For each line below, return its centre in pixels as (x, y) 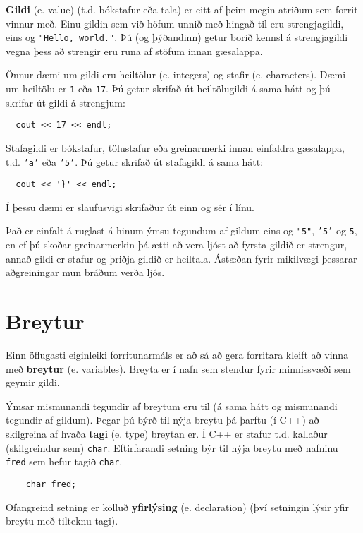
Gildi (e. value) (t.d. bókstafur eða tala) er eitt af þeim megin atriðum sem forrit (182, 9)
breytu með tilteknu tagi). (62, 521)
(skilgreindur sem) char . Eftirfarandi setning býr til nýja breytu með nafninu (172, 447)
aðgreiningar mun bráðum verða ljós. (85, 272)
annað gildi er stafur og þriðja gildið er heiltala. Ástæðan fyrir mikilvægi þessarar (181, 258)
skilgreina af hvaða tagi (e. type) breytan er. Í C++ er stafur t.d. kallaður (167, 433)
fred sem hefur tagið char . (64, 461)
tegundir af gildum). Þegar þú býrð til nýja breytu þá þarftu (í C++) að (162, 420)
